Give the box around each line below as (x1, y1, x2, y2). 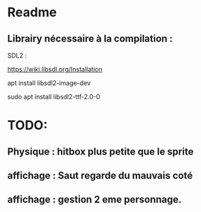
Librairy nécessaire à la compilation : (7, 33, 173, 45)
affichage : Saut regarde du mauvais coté (7, 169, 193, 182)
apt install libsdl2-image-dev (7, 79, 91, 87)
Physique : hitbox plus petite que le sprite (7, 145, 194, 157)
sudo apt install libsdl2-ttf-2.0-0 (7, 93, 100, 101)
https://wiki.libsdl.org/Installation (7, 65, 103, 73)
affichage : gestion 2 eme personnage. (7, 194, 182, 206)
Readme (7, 4, 57, 21)
